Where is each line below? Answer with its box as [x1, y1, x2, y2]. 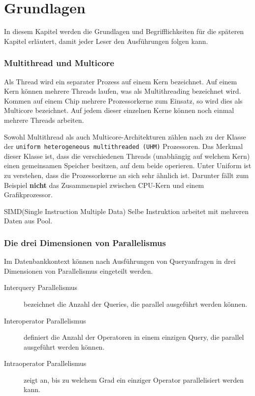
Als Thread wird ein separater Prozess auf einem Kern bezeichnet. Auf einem [4, 76, 237, 86]
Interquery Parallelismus [4, 282, 78, 292]
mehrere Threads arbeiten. [4, 114, 84, 125]
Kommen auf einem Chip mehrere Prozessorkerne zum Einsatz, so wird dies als [4, 95, 243, 106]
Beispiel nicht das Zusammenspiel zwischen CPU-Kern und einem [4, 180, 204, 190]
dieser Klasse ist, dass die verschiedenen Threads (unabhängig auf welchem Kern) [4, 150, 250, 161]
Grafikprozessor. [4, 189, 53, 200]
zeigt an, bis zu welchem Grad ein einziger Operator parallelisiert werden [24, 374, 244, 385]
